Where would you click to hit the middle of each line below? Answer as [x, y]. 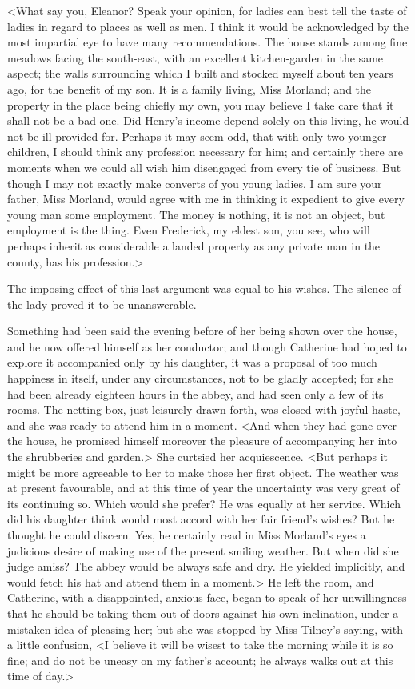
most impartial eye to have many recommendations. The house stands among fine [207, 42]
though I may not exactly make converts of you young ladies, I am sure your [195, 183]
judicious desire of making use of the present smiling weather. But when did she [203, 550]
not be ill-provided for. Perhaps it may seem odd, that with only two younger [197, 136]
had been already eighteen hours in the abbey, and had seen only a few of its [196, 393]
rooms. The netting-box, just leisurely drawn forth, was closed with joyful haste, [204, 409]
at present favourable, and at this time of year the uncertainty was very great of [204, 488]
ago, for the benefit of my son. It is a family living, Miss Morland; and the [190, 88]
